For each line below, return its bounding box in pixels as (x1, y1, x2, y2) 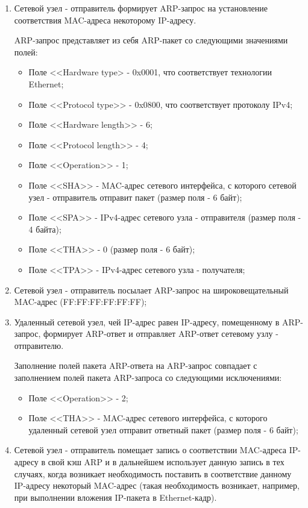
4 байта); (28, 222, 61, 235)
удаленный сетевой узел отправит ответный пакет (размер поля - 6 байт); (28, 423, 298, 436)
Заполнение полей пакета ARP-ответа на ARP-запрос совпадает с (14, 359, 257, 372)
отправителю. (14, 339, 64, 351)
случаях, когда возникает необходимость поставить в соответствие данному (14, 467, 292, 480)
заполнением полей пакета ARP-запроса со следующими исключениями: (14, 371, 282, 384)
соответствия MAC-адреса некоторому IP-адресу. (14, 13, 196, 26)
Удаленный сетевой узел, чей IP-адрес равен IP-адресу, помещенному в (14, 315, 280, 328)
